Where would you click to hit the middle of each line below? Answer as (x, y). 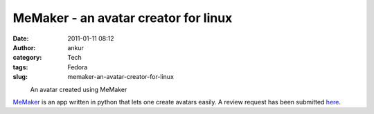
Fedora (78, 67)
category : (27, 58)
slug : (20, 77)
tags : (20, 67)
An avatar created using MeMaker (79, 89)
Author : (24, 47)
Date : (21, 38)
